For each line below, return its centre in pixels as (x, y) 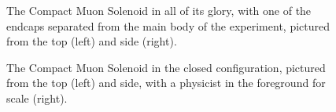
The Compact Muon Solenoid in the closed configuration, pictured (166, 67)
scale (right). (37, 98)
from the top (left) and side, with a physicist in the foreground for (166, 83)
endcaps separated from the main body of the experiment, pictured (168, 25)
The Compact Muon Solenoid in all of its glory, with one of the (159, 10)
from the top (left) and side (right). (92, 41)
